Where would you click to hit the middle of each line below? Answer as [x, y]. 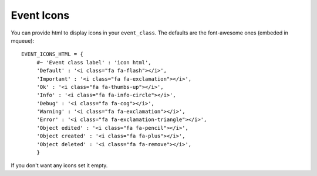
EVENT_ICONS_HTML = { [52, 54]
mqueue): [23, 40]
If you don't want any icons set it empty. [59, 165]
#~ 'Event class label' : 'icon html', [94, 62]
